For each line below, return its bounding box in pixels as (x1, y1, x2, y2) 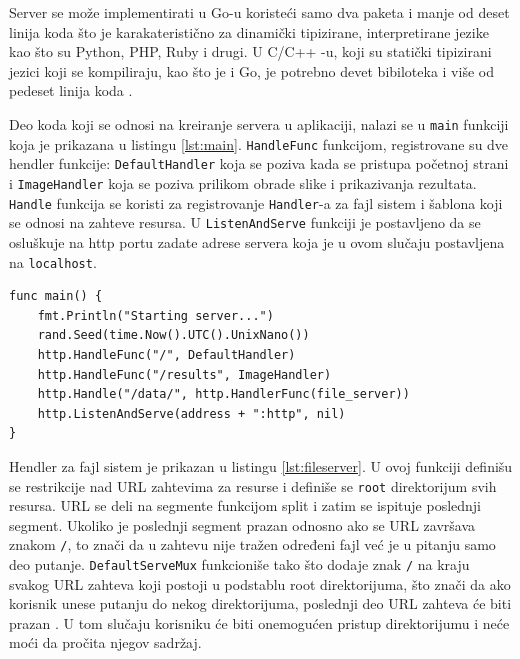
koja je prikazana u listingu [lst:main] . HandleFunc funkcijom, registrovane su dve (9, 133, 509, 154)
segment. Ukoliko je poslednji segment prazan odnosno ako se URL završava (9, 514, 475, 535)
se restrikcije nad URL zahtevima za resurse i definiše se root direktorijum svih (9, 475, 497, 496)
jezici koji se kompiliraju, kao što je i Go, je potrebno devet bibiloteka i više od (9, 60, 494, 81)
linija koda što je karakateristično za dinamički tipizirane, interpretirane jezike (9, 21, 489, 42)
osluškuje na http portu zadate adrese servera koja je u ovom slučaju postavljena (9, 231, 505, 252)
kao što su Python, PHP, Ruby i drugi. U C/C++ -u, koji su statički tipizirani (9, 41, 492, 62)
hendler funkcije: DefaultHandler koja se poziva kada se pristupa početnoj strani (9, 153, 509, 174)
